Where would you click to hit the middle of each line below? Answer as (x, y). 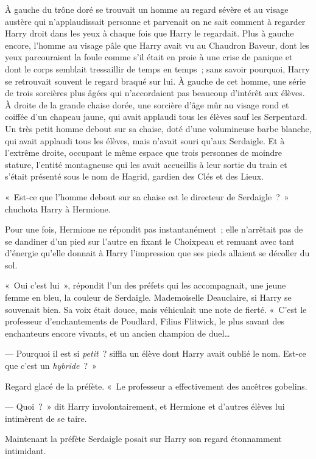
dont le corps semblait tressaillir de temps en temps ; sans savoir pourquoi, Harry (157, 68)
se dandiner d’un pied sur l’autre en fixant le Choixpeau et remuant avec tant (150, 241)
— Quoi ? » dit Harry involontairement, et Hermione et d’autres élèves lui (145, 406)
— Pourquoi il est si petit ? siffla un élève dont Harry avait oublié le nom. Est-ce (156, 353)
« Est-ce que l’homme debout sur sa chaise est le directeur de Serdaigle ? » (147, 196)
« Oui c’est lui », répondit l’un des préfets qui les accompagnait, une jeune (146, 285)
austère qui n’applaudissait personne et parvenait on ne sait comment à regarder (155, 21)
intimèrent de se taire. (46, 418)
